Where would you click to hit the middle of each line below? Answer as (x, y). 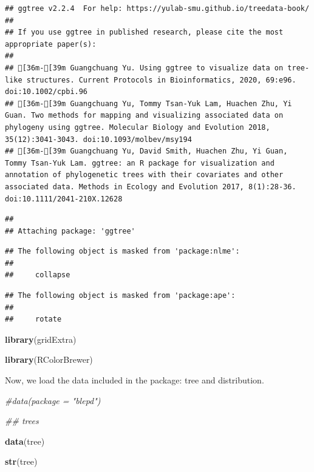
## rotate (33, 319)
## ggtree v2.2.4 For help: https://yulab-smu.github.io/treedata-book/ (157, 8)
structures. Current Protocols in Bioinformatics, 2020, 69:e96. (161, 80)
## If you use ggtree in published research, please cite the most (144, 32)
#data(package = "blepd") (53, 400)
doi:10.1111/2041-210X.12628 (64, 199)
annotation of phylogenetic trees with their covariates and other (144, 175)
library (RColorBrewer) (49, 359)
